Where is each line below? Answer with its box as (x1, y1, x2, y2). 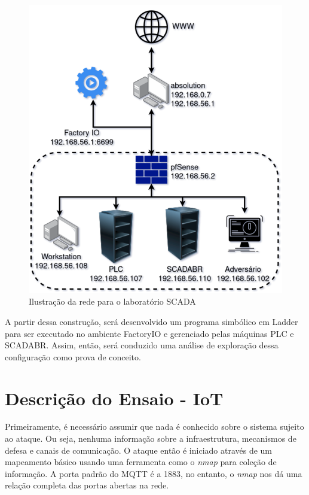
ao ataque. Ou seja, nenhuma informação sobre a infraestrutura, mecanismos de (5, 432, 296, 445)
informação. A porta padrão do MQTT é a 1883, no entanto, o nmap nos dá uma (5, 467, 302, 479)
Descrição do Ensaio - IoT (5, 385, 224, 410)
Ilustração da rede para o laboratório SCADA (29, 295, 196, 308)
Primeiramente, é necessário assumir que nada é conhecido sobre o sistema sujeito (5, 420, 304, 433)
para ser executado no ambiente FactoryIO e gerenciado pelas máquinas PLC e (5, 327, 294, 339)
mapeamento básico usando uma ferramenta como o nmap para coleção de (5, 455, 277, 468)
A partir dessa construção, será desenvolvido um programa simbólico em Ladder (5, 315, 298, 327)
